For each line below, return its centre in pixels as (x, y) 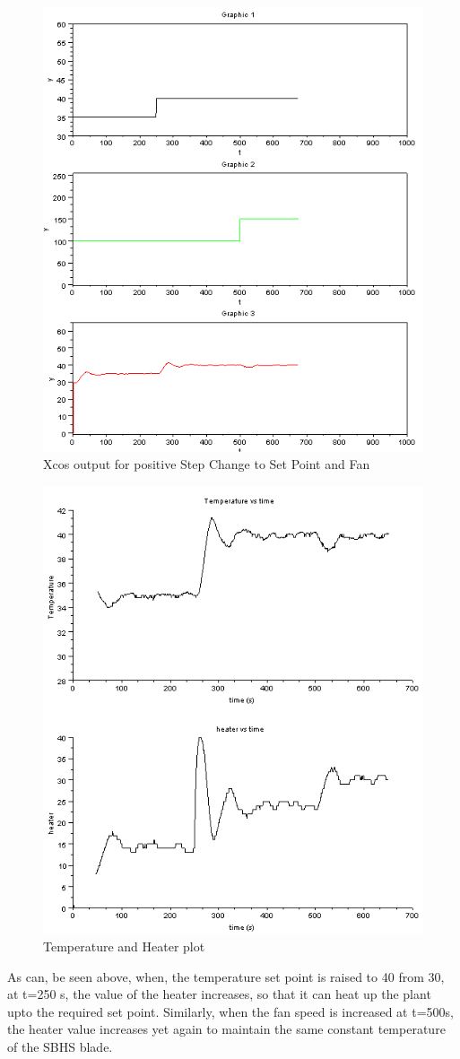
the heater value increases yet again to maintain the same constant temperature (226, 1029)
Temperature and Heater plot (124, 946)
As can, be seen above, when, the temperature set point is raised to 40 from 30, (226, 976)
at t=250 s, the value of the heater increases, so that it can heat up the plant (219, 994)
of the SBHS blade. (60, 1046)
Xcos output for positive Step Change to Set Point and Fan (207, 464)
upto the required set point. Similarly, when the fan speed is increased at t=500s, (230, 1011)
